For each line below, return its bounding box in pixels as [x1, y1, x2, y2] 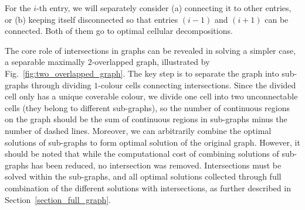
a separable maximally [5, 56, 86, 68]
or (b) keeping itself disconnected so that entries [5, 13, 178, 25]
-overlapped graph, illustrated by [91, 56, 210, 68]
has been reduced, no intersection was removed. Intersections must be [31, 159, 282, 171]
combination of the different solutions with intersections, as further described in [5, 181, 291, 194]
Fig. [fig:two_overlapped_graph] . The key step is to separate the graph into [5, 67, 279, 79]
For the [5, 2, 31, 13]
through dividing [31, 78, 91, 91]
